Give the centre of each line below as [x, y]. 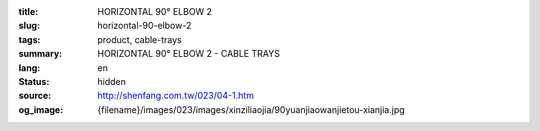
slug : [29, 26]
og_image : [41, 109]
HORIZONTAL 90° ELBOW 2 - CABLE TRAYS [188, 54]
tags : [29, 39]
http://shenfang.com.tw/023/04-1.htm [176, 96]
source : [35, 96]
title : [28, 11]
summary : [40, 54]
